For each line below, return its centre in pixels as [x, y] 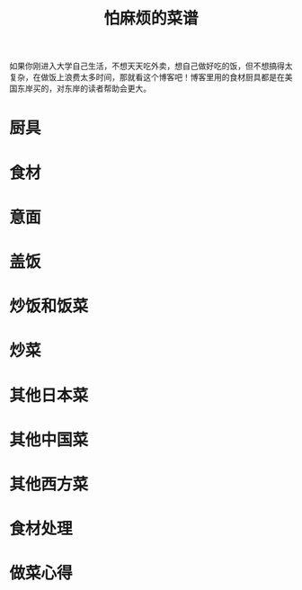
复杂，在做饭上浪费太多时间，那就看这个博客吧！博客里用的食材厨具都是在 [147, 77]
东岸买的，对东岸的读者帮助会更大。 [84, 89]
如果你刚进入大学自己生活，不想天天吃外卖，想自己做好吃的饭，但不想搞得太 [151, 66]
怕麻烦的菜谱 [151, 18]
